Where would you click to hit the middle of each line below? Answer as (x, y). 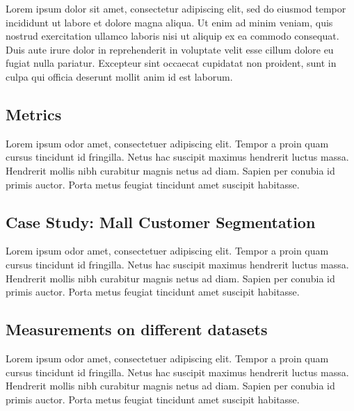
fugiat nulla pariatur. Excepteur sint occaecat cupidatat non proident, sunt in (171, 63)
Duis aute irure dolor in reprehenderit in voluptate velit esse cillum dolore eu (170, 49)
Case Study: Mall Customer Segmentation (161, 221)
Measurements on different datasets (137, 329)
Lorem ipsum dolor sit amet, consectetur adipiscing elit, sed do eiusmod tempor (176, 8)
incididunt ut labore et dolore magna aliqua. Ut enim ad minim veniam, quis (169, 22)
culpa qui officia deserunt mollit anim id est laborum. (119, 76)
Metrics (34, 114)
